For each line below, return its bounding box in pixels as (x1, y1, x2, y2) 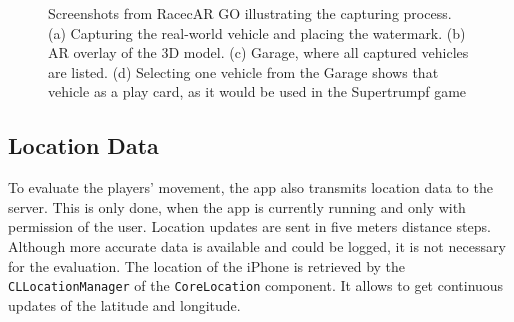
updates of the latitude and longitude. (8, 294, 241, 315)
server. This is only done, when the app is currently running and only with (8, 196, 466, 217)
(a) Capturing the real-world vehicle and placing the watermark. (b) (48, 22, 466, 43)
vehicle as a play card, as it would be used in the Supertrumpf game (48, 81, 467, 102)
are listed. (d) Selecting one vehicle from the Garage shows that (48, 61, 439, 82)
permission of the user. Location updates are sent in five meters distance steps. (8, 216, 491, 237)
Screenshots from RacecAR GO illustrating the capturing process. (48, 3, 452, 23)
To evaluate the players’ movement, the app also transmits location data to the (8, 177, 493, 198)
